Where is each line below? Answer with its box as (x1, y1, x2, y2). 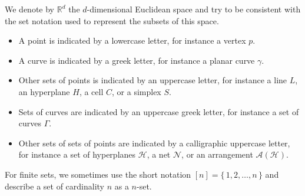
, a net (147, 148, 171, 161)
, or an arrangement (181, 148, 253, 161)
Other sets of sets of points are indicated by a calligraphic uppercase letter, (18, 136, 290, 149)
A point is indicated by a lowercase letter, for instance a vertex (18, 34, 246, 47)
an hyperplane (18, 85, 70, 97)
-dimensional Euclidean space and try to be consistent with (87, 3, 301, 15)
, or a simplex (112, 85, 161, 97)
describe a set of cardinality (5, 179, 105, 192)
